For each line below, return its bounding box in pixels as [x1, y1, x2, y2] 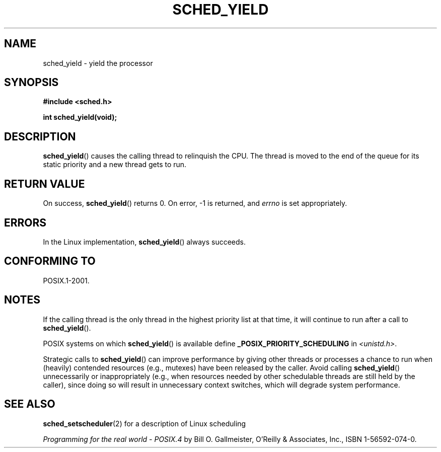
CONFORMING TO [4, 255, 96, 268]
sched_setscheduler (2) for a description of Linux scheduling [43, 419, 246, 428]
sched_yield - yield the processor [43, 58, 153, 67]
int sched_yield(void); [43, 113, 117, 122]
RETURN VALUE [4, 177, 85, 190]
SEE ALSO [4, 398, 55, 411]
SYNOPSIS [4, 76, 59, 89]
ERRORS [4, 216, 47, 229]
